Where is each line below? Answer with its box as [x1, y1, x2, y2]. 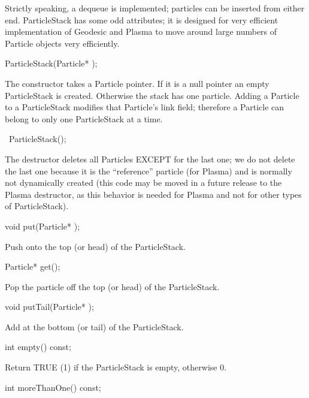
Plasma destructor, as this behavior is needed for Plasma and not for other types [5, 188, 302, 200]
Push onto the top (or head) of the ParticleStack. [5, 240, 186, 252]
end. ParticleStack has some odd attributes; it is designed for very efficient [5, 13, 278, 26]
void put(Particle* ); [5, 219, 80, 232]
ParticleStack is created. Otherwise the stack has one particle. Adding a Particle [5, 89, 299, 101]
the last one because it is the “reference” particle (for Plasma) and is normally [5, 164, 292, 177]
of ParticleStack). [5, 200, 69, 212]
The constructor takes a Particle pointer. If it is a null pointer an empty [5, 77, 269, 89]
